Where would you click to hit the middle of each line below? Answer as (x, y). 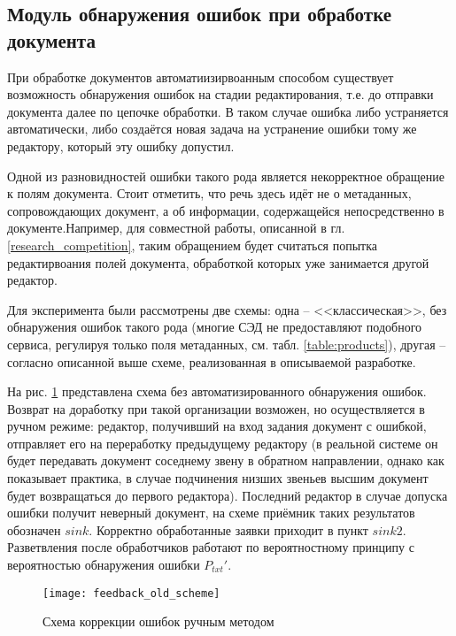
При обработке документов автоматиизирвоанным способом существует (201, 77)
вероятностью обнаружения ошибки (104, 565)
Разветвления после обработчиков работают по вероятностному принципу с (211, 547)
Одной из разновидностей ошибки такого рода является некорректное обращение (226, 176)
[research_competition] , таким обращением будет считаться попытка (193, 245)
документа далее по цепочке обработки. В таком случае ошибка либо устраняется (228, 111)
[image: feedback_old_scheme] (131, 593)
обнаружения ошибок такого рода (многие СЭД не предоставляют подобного (215, 327)
